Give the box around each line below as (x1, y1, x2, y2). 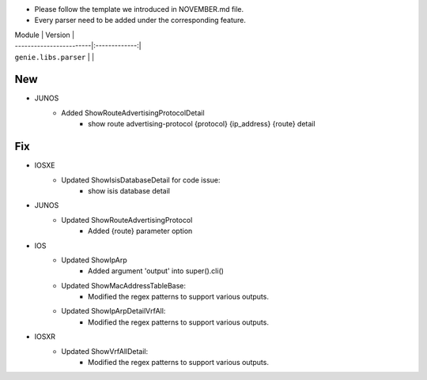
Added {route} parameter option (88, 226, 193, 236)
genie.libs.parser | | (14, 52, 95, 62)
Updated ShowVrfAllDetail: (61, 346, 149, 356)
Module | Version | (14, 30, 75, 40)
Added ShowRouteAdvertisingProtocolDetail (61, 107, 205, 118)
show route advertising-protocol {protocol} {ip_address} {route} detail (88, 119, 316, 129)
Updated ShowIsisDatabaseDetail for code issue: (61, 175, 221, 185)
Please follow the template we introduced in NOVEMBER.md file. (34, 5, 244, 13)
